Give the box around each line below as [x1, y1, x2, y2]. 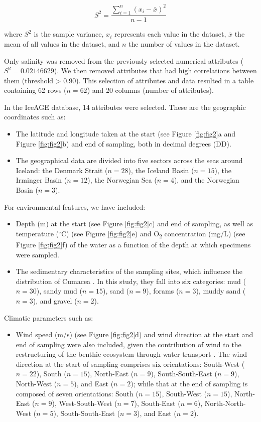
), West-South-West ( [52, 398, 117, 408]
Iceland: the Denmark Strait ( [16, 165, 108, 175]
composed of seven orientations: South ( [16, 388, 139, 398]
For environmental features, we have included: [4, 201, 146, 212]
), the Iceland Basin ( [128, 165, 194, 175]
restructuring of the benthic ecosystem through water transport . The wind [16, 349, 247, 359]
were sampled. [16, 249, 59, 259]
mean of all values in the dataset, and [4, 38, 120, 49]
